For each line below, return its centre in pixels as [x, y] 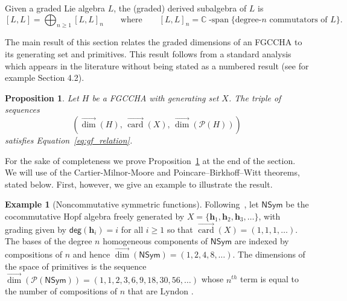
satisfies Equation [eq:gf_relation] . [69, 140]
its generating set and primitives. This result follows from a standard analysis [148, 53]
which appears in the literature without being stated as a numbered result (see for [157, 65]
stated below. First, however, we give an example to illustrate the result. [139, 184]
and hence [91, 254]
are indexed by [262, 241]
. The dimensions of [269, 254]
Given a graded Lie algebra [55, 8]
